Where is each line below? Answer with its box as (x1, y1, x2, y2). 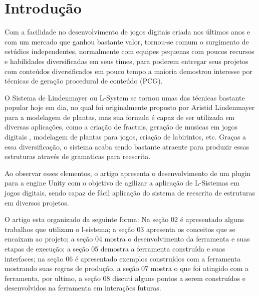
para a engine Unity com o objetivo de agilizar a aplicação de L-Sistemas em (5, 177, 239, 188)
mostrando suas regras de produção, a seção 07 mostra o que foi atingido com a (5, 263, 249, 273)
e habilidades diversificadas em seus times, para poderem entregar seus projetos (5, 55, 248, 66)
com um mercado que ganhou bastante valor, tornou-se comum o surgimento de (5, 36, 249, 46)
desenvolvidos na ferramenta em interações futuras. (5, 282, 161, 293)
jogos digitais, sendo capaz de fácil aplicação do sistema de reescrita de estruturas (5, 187, 255, 198)
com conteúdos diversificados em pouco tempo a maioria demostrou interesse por (5, 65, 252, 76)
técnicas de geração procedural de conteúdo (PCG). (5, 75, 163, 86)
